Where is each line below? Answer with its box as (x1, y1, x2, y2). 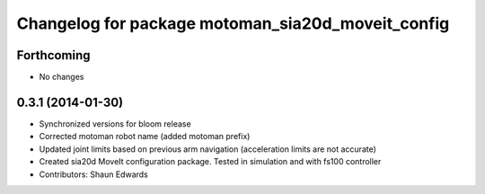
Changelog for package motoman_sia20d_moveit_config (16, 13, 450, 33)
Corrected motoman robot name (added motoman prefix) (39, 131, 251, 142)
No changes (39, 72, 84, 83)
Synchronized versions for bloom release (39, 118, 192, 129)
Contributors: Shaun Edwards (39, 169, 148, 180)
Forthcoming (16, 48, 91, 63)
